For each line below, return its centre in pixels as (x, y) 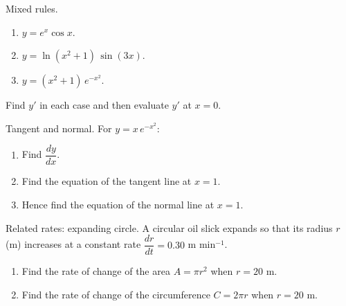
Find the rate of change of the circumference (116, 294)
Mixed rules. (32, 8)
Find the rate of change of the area (96, 271)
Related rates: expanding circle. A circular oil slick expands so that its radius (169, 227)
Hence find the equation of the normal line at (118, 205)
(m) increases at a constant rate (73, 244)
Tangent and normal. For (59, 128)
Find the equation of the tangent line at (107, 181)
